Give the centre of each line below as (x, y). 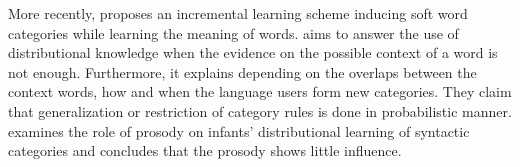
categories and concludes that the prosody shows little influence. (205, 150)
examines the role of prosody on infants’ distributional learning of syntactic (239, 130)
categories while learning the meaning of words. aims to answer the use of (233, 32)
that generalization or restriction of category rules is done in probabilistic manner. (260, 110)
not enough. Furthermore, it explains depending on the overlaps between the (242, 71)
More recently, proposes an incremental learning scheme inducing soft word (238, 13)
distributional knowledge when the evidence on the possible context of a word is (253, 52)
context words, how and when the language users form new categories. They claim (260, 91)
